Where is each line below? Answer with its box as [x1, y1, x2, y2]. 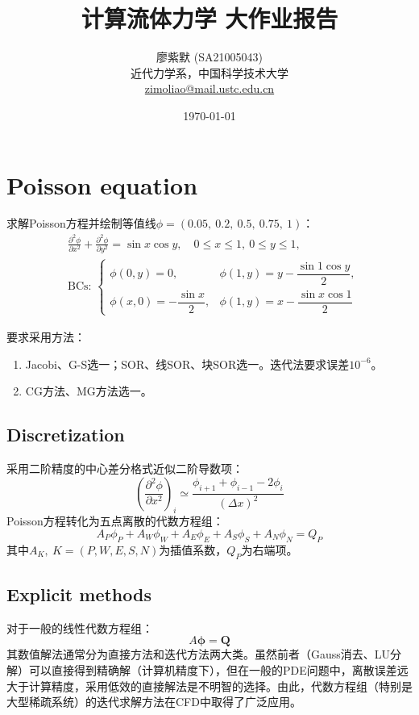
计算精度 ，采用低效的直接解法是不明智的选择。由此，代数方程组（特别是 [28, 677, 413, 694]
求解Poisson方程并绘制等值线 [6, 215, 156, 232]
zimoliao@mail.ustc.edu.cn [144, 80, 275, 97]
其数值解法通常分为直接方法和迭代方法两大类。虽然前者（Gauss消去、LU [6, 646, 391, 663]
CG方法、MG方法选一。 [25, 383, 152, 399]
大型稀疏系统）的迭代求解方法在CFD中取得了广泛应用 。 [6, 693, 301, 710]
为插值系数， [159, 541, 227, 558]
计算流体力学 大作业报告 [81, 2, 338, 35]
